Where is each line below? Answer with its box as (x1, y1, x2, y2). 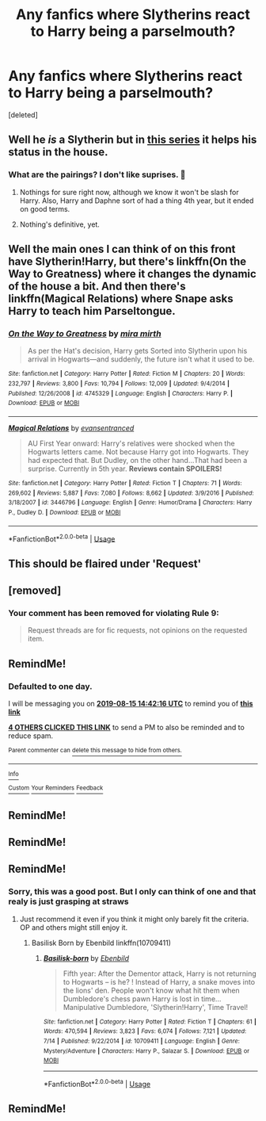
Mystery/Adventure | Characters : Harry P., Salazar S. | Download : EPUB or (43, 1046, 250, 1055)
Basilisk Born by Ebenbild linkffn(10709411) (31, 938, 172, 947)
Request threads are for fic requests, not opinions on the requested (27, 626, 248, 635)
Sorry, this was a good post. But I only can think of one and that (8, 886, 256, 897)
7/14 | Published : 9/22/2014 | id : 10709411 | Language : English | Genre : (43, 1037, 240, 1046)
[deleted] (8, 109, 38, 120)
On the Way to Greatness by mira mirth (8, 327, 161, 339)
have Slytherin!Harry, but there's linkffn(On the (8, 255, 247, 269)
